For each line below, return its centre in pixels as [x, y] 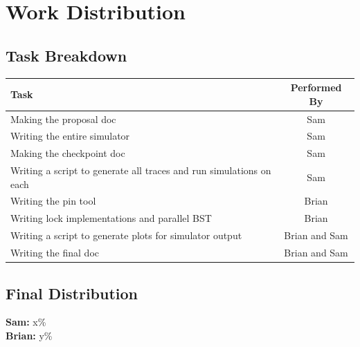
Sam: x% [26, 322]
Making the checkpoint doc [68, 153]
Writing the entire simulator [70, 136]
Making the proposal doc [63, 119]
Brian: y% [29, 335]
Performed [316, 87]
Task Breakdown [66, 55]
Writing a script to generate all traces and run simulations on [141, 170]
